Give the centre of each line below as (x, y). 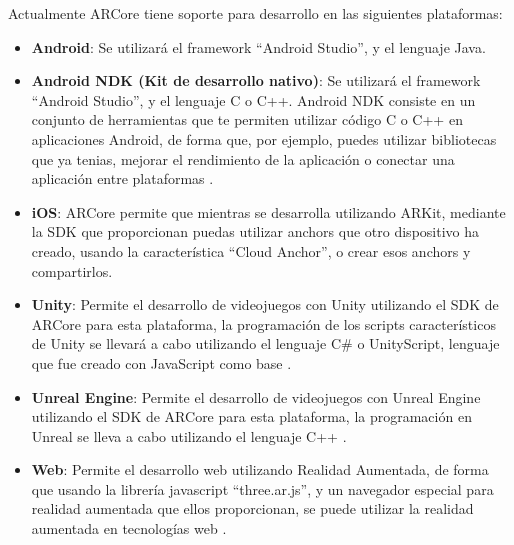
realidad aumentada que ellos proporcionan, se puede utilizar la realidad (252, 508)
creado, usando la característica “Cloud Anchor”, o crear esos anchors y (251, 250)
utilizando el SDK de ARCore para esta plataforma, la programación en (251, 416)
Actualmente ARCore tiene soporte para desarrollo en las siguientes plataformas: (255, 13)
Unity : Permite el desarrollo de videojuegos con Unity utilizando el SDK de (265, 304)
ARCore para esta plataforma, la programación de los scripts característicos (263, 323)
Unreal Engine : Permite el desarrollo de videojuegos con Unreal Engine (256, 396)
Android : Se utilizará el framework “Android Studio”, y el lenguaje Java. (258, 46)
